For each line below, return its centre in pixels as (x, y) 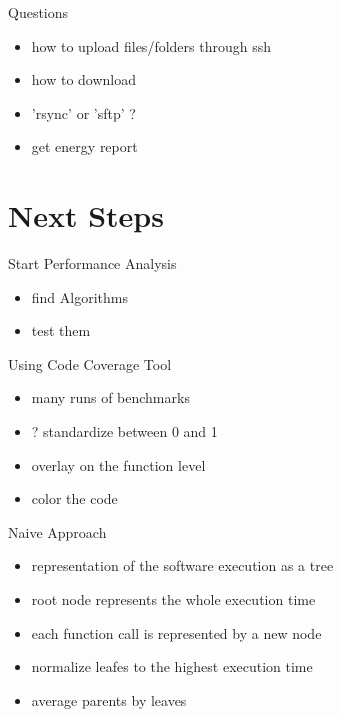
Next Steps (86, 215)
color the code (74, 498)
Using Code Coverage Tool (90, 363)
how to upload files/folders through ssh (151, 45)
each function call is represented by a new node (176, 632)
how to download (84, 79)
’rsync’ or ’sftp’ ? (83, 112)
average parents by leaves (109, 699)
